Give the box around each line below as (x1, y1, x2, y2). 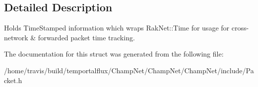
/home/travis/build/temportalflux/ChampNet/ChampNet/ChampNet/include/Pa (4, 65, 254, 75)
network (4, 32, 28, 42)
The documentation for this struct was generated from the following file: (4, 49, 224, 59)
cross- (231, 23, 249, 33)
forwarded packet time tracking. (38, 32, 135, 42)
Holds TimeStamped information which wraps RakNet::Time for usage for (4, 23, 230, 33)
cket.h (4, 75, 22, 85)
